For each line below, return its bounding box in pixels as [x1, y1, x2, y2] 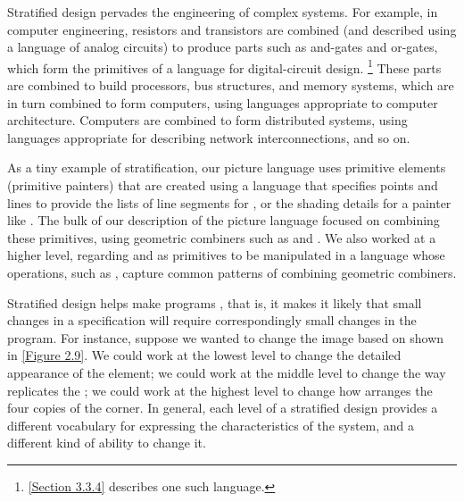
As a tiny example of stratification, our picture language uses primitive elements [7, 158, 446, 177]
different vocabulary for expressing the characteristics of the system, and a [7, 415, 415, 434]
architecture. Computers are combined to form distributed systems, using [7, 111, 408, 130]
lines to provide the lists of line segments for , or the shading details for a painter [7, 193, 452, 212]
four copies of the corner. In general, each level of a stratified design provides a [7, 398, 438, 417]
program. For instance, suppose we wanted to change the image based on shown [7, 328, 444, 347]
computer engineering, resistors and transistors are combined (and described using [7, 20, 457, 38]
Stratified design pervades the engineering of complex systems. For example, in [7, 3, 438, 21]
